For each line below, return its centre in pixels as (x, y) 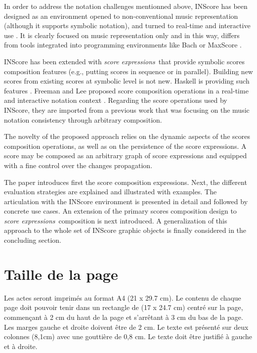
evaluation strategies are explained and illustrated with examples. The (110, 192)
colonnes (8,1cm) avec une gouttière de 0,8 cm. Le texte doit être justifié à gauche (128, 336)
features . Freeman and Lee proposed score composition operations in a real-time (126, 90)
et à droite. (21, 346)
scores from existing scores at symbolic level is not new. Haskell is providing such (127, 81)
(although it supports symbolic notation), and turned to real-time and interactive (127, 25)
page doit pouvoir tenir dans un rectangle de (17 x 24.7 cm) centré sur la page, (124, 307)
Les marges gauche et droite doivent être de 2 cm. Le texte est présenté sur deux (126, 327)
